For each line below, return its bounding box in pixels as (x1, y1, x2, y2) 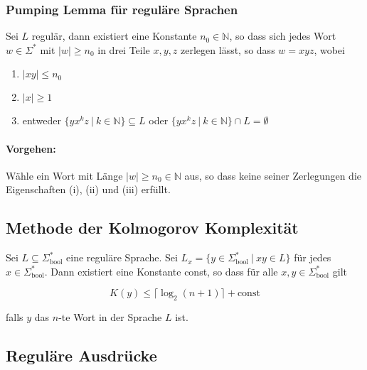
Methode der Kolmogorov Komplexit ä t (6, 217, 299, 239)
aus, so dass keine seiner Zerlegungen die (184, 168, 361, 183)
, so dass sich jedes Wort (229, 28, 336, 43)
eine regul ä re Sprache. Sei (66, 250, 178, 265)
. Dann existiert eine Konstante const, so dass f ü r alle (44, 263, 278, 278)
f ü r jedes (294, 250, 331, 265)
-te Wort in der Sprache (58, 310, 162, 325)
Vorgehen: (6, 141, 56, 156)
